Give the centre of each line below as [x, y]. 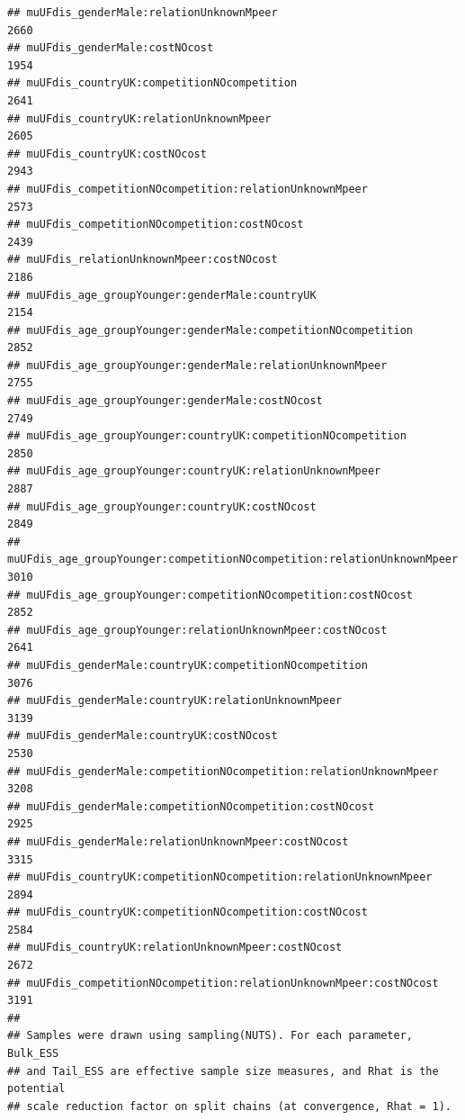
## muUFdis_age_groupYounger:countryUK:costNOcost [162, 506]
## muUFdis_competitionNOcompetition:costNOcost [156, 225]
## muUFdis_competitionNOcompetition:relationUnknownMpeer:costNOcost [223, 983]
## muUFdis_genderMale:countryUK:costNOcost [143, 736]
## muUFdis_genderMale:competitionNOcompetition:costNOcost [191, 806]
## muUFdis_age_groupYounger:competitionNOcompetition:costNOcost [210, 595]
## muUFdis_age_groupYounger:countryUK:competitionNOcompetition [207, 436]
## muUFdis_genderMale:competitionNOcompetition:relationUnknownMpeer [223, 771]
